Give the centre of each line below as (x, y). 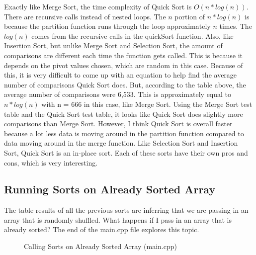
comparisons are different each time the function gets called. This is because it (124, 55)
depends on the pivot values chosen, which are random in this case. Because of (124, 65)
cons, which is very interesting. (51, 162)
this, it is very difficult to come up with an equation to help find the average (121, 75)
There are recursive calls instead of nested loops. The (85, 16)
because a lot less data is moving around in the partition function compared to (124, 133)
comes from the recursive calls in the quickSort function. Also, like (132, 36)
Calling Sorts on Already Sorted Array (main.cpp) (100, 246)
